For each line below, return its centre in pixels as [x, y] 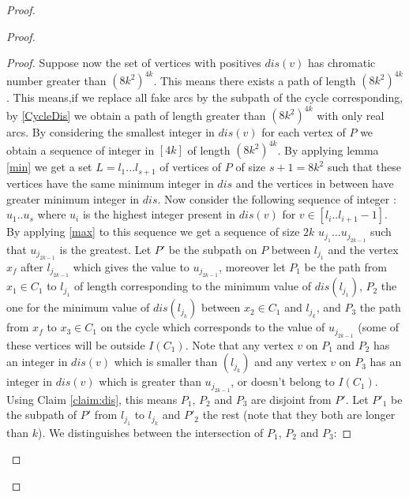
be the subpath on [213, 249]
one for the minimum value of [78, 307]
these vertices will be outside [76, 344]
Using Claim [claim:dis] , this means [92, 399]
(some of [379, 327]
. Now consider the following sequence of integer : [277, 198]
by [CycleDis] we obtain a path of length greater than [136, 115]
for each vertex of [304, 132]
